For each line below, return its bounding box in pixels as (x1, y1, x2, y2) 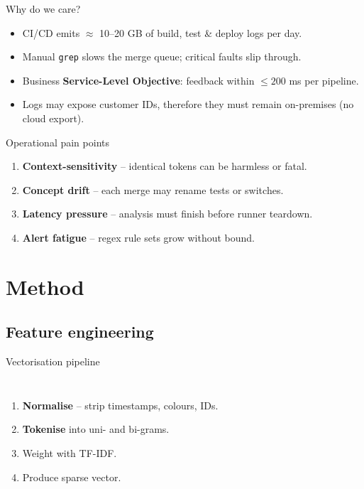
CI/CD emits (22, 25, 80, 40)
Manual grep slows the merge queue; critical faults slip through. (22, 49, 302, 64)
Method (6, 272, 84, 301)
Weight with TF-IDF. (22, 445, 117, 460)
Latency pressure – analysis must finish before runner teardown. (22, 206, 313, 221)
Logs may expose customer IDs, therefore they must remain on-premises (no (22, 97, 354, 112)
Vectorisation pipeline (6, 354, 100, 369)
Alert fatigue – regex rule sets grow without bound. (22, 230, 255, 244)
